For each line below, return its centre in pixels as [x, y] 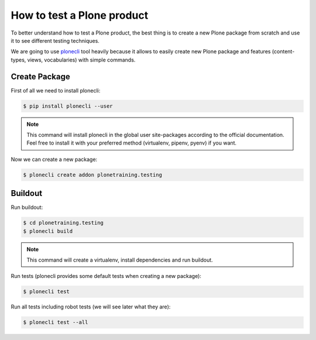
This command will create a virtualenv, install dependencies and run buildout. [120, 260]
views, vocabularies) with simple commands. [81, 60]
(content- [283, 51]
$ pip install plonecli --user [68, 106]
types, [18, 60]
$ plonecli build [48, 231]
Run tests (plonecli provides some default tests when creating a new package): [106, 276]
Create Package [40, 76]
